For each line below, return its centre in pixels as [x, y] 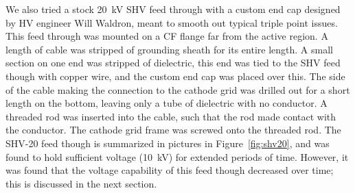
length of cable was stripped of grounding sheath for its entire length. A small [169, 49]
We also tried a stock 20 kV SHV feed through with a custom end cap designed [173, 9]
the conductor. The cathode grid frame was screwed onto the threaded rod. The [173, 130]
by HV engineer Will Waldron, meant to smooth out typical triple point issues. [172, 22]
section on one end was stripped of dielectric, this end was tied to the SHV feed [173, 63]
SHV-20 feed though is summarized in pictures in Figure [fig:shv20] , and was [168, 143]
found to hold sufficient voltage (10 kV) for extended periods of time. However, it [177, 156]
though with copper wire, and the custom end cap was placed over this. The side [175, 76]
